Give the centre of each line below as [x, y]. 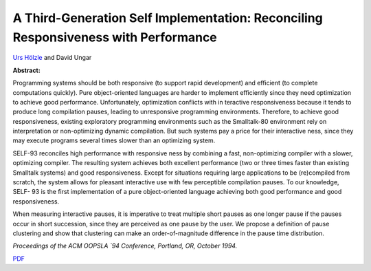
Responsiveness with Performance [115, 37]
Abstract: [26, 70]
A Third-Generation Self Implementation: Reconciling [168, 18]
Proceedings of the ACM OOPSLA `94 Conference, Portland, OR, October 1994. [125, 246]
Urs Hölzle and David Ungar [52, 58]
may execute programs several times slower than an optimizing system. [114, 140]
